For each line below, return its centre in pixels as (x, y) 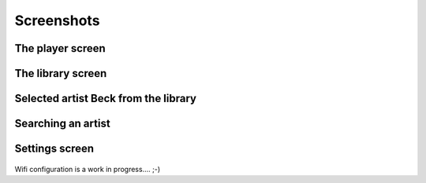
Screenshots (57, 20)
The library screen (61, 73)
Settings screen (54, 149)
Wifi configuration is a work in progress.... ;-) (88, 169)
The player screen (60, 48)
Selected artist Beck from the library (106, 99)
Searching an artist (62, 124)
